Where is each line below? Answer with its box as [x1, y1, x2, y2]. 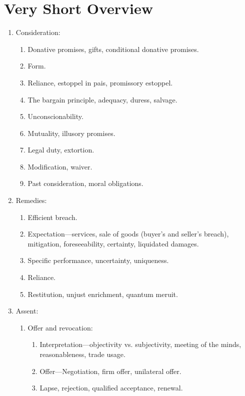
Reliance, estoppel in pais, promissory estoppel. [27, 77, 173, 87]
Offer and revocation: [27, 322, 93, 332]
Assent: [15, 305, 38, 316]
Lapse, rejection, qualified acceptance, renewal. [39, 382, 183, 393]
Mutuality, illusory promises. [27, 127, 115, 138]
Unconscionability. [27, 111, 83, 121]
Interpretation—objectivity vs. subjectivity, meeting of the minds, [39, 339, 241, 349]
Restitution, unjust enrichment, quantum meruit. [27, 288, 178, 299]
